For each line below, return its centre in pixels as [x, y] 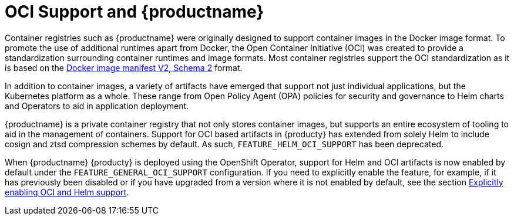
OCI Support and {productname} [135, 12]
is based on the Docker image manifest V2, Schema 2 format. [124, 67]
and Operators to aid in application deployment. [97, 106]
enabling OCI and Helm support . [67, 192]
